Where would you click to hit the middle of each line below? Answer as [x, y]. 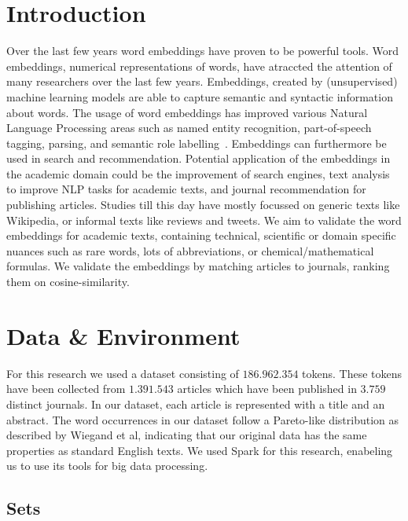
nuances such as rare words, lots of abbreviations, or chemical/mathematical [190, 250]
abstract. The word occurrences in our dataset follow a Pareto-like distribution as [203, 419]
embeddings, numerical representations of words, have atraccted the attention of [199, 66]
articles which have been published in [267, 389]
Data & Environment [123, 335]
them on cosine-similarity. [68, 282]
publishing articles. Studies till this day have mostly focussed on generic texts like [203, 205]
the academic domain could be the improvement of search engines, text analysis [198, 173]
